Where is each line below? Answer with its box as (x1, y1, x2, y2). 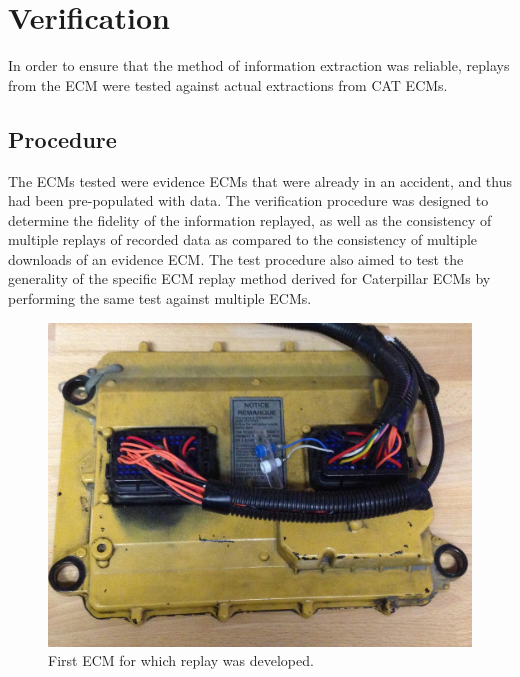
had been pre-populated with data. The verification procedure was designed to (8, 190, 489, 211)
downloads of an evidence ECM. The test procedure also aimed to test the (8, 248, 464, 269)
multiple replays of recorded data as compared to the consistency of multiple (8, 229, 478, 250)
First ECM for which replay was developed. (48, 650, 314, 671)
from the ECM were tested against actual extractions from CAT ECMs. (8, 74, 448, 95)
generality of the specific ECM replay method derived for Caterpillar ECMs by (8, 268, 491, 289)
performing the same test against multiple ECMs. (8, 288, 312, 309)
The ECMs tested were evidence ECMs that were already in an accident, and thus (8, 170, 512, 191)
